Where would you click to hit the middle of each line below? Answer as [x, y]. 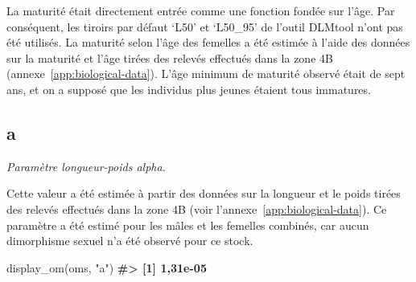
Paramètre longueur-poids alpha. [86, 166]
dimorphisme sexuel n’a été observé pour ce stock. [130, 241]
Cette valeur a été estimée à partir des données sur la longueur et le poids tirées [204, 193]
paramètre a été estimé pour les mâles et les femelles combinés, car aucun [188, 225]
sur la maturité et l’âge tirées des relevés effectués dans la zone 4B [170, 57]
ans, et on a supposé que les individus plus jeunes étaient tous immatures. [189, 89]
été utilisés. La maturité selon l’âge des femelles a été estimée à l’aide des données [208, 42]
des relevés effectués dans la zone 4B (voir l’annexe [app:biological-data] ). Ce [197, 208]
